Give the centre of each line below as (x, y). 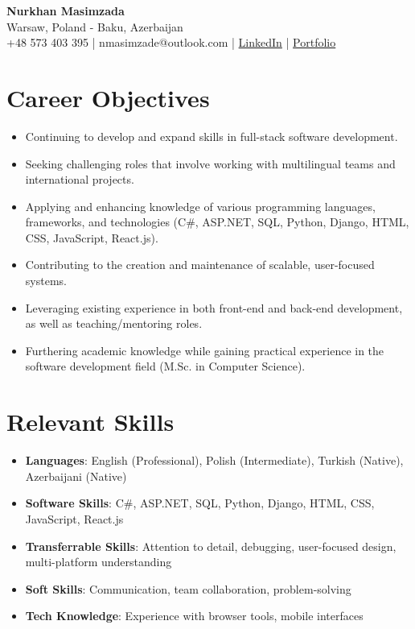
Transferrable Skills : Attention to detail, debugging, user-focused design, (211, 546)
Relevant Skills (90, 422)
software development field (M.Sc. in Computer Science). (165, 366)
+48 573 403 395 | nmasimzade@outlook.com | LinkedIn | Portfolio (171, 42)
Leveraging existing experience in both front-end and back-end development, (214, 307)
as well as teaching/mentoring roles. (114, 323)
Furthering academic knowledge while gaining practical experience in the (205, 350)
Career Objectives (108, 97)
